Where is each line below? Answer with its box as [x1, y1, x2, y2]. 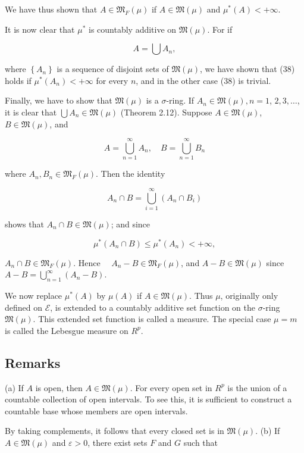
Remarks [5, 353, 61, 371]
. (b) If [255, 424, 280, 437]
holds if [5, 74, 32, 86]
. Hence [73, 256, 101, 268]
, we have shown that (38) [200, 63, 295, 75]
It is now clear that [5, 23, 75, 35]
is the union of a [227, 381, 287, 393]
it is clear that [5, 105, 57, 118]
